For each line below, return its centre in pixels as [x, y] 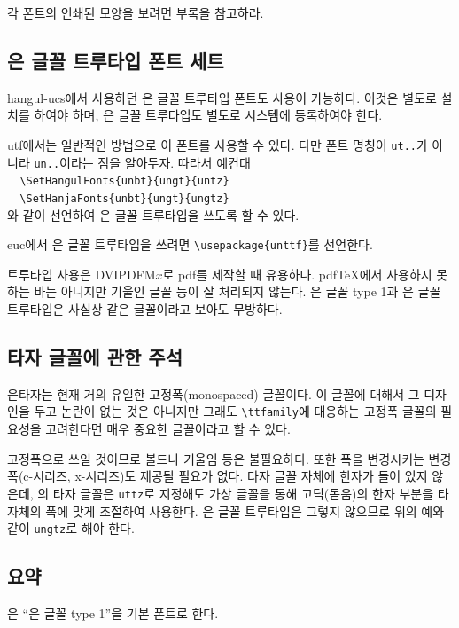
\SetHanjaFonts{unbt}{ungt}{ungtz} [124, 198]
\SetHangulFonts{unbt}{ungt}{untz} [124, 181]
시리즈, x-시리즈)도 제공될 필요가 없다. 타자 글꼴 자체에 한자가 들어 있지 [230, 476]
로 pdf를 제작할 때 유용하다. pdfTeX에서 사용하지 [297, 274]
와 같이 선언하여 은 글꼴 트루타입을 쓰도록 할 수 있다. [153, 214]
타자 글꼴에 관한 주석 [95, 357]
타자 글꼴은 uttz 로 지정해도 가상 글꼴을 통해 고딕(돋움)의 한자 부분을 [243, 493]
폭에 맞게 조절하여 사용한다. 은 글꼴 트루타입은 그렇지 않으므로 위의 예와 [245, 510]
